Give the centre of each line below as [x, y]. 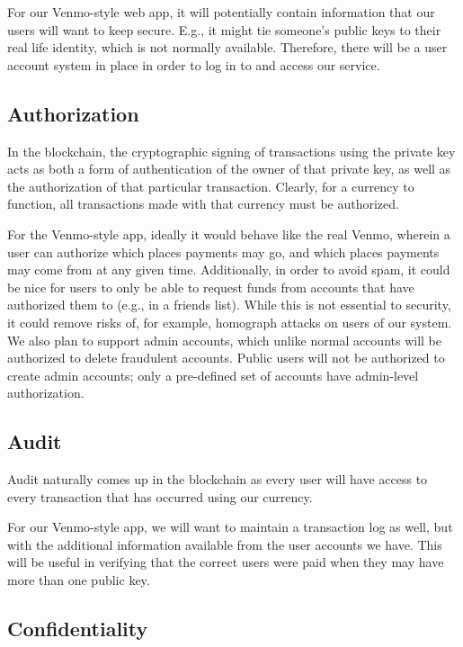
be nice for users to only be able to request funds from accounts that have [211, 287]
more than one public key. [79, 580]
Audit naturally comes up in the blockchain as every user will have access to [218, 479]
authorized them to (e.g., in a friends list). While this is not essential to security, [229, 305]
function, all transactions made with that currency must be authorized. [203, 204]
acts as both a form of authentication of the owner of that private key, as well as [229, 169]
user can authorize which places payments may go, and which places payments [223, 252]
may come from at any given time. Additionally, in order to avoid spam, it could [229, 270]
